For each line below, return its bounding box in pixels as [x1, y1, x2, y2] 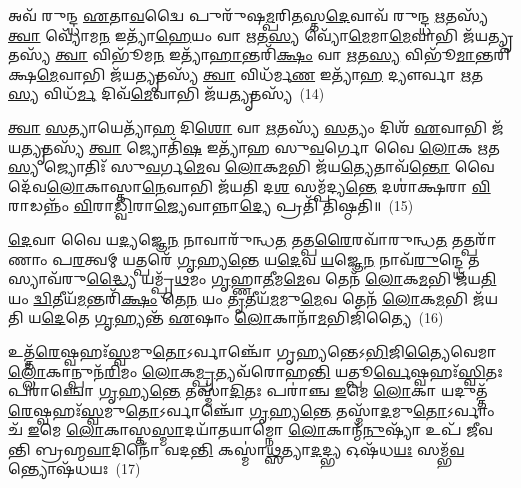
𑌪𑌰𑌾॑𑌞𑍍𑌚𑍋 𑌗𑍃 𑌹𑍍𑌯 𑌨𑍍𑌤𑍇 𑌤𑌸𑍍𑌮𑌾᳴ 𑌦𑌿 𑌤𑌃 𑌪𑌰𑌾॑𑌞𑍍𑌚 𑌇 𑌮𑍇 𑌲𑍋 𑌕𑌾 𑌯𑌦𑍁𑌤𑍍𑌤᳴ [8, 380, 488, 401]
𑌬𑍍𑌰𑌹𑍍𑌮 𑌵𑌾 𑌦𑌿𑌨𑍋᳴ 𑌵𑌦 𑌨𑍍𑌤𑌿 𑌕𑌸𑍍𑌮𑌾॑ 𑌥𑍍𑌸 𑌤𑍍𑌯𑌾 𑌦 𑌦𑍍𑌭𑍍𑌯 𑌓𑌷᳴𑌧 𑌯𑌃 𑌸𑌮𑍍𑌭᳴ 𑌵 [35, 438, 465, 459]
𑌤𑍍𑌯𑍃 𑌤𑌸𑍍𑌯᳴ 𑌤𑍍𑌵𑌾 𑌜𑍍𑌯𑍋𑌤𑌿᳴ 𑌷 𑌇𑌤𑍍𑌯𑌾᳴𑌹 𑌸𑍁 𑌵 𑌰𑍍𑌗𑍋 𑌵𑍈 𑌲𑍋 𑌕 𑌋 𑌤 [21, 136, 500, 157]
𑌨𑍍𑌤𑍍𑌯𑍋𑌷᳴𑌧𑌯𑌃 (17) [8, 458, 141, 479]
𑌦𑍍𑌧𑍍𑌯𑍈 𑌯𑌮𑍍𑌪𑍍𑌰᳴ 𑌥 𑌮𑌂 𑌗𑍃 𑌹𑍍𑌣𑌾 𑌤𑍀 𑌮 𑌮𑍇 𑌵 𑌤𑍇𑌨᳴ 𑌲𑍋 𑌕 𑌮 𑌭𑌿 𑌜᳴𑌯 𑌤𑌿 [86, 268, 497, 289]
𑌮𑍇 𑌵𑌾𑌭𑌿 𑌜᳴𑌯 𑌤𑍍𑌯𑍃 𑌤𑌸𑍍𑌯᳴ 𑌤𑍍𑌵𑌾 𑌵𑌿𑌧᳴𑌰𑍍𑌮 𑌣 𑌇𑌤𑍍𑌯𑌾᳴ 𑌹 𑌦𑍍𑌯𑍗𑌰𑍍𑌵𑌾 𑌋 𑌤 [36, 63, 484, 84]
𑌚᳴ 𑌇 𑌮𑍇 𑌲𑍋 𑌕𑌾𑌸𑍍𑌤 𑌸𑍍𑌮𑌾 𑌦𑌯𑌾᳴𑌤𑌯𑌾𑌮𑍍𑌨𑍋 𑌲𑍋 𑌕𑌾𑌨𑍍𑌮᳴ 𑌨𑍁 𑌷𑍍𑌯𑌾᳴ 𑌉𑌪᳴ [8, 419, 462, 440]
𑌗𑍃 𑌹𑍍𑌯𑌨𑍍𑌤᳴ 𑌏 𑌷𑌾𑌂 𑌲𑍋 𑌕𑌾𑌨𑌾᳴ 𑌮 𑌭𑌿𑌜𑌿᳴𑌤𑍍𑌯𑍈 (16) [94, 307, 444, 328]
